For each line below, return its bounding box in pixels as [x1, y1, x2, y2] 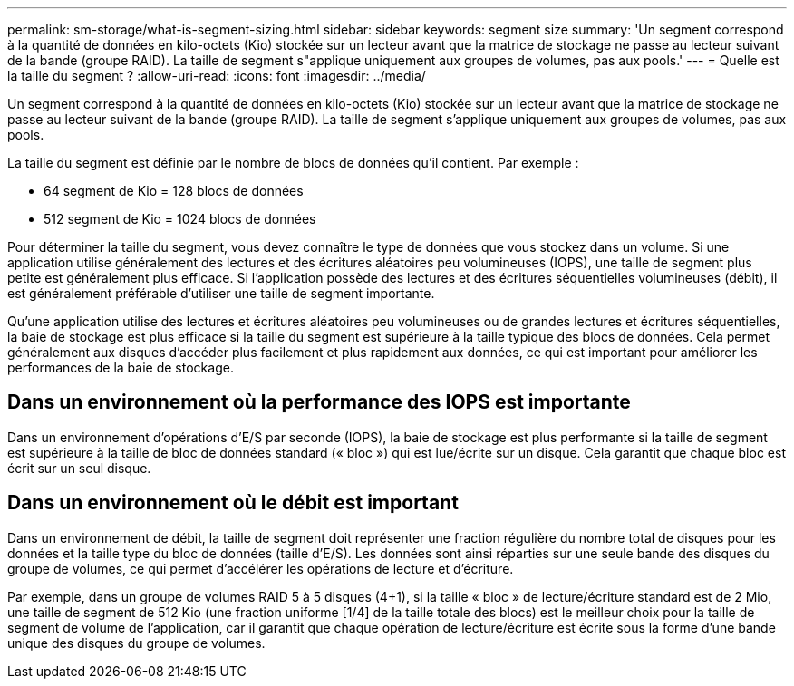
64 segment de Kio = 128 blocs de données [44, 183, 304, 198]
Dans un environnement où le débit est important [7, 491, 459, 515]
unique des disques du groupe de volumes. [7, 634, 266, 651]
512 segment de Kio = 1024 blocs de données [44, 211, 316, 227]
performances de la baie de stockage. [7, 360, 234, 375]
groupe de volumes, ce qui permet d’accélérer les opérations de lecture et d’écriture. [7, 560, 514, 576]
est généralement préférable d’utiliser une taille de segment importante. [7, 285, 435, 301]
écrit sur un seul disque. [7, 459, 151, 476]
